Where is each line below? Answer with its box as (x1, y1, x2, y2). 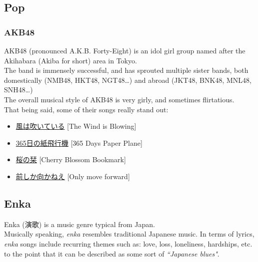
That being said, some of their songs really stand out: (4, 104, 168, 114)
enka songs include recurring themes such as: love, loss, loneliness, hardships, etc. (4, 238, 252, 249)
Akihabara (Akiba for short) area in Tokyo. (4, 55, 137, 65)
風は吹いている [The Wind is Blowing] (15, 121, 136, 131)
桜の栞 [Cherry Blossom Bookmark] (15, 154, 126, 165)
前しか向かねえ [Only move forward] (15, 171, 130, 181)
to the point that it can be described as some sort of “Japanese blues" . (4, 248, 219, 259)
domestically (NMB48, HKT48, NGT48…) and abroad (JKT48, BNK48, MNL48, (4, 74, 251, 85)
